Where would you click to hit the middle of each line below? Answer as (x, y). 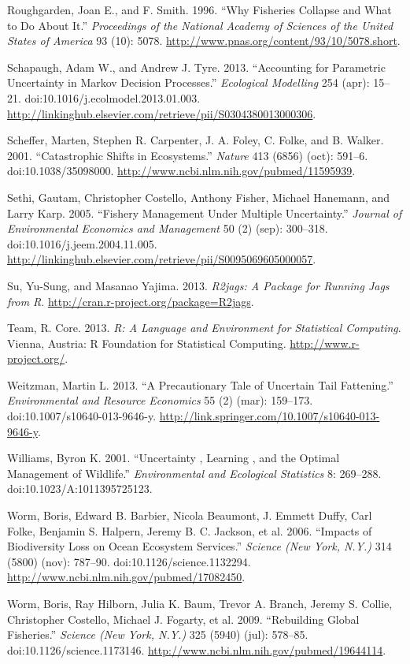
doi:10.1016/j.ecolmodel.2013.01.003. (113, 97)
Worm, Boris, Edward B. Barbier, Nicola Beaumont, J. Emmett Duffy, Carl (190, 515)
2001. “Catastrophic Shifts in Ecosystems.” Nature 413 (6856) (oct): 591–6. (188, 155)
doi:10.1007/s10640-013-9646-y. (82, 416)
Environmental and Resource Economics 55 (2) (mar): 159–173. (160, 400)
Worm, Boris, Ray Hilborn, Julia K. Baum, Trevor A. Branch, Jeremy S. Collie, (200, 603)
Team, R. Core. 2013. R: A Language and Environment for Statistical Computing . (204, 328)
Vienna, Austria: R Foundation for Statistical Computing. (147, 343)
